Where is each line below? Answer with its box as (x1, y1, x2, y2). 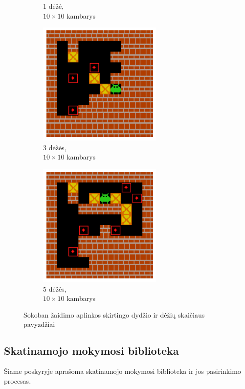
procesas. (4, 375, 31, 386)
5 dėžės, (43, 283, 67, 294)
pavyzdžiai (23, 319, 55, 329)
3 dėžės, (43, 142, 67, 152)
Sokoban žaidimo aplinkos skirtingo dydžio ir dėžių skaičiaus (23, 309, 205, 320)
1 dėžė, (43, 1, 64, 11)
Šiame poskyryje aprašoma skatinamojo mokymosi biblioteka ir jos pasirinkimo (4, 366, 241, 376)
